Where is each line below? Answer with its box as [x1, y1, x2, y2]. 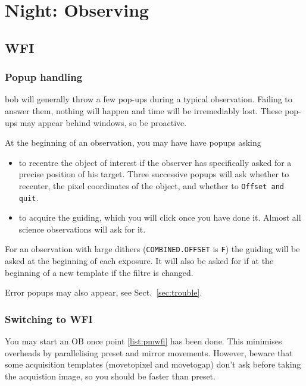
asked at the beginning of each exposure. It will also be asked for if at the [5, 255, 274, 267]
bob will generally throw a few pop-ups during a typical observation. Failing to [5, 93, 292, 105]
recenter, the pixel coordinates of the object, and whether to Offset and [18, 179, 284, 192]
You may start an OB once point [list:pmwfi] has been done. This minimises [5, 335, 282, 347]
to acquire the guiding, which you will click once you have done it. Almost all [18, 211, 301, 224]
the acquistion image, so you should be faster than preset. [5, 369, 216, 382]
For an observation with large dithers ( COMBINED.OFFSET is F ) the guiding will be [5, 243, 300, 255]
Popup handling [5, 70, 83, 84]
